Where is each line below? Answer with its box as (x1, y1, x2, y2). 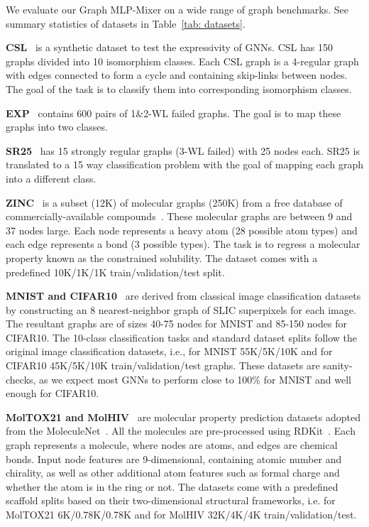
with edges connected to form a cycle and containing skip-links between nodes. (6, 67, 348, 82)
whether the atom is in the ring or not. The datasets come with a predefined (6, 479, 338, 494)
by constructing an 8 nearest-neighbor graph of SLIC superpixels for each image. (6, 302, 356, 317)
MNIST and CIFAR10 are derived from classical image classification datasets (6, 288, 361, 303)
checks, (6, 371, 36, 386)
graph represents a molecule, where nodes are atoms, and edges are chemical (6, 438, 338, 452)
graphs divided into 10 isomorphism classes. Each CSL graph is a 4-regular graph (6, 53, 359, 68)
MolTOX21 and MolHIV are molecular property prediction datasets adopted (6, 409, 360, 424)
